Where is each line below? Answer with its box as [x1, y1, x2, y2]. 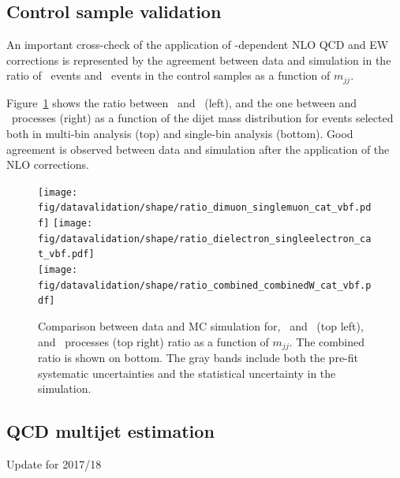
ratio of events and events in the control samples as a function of [6, 67, 331, 84]
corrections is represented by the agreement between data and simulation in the [6, 51, 391, 68]
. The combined [289, 333, 364, 349]
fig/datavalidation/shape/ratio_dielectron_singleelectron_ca [38, 233, 372, 245]
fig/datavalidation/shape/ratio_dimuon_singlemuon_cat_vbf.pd [38, 202, 372, 214]
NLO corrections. [6, 156, 89, 173]
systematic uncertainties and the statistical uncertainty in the [38, 364, 336, 381]
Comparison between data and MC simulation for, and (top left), [38, 318, 364, 334]
